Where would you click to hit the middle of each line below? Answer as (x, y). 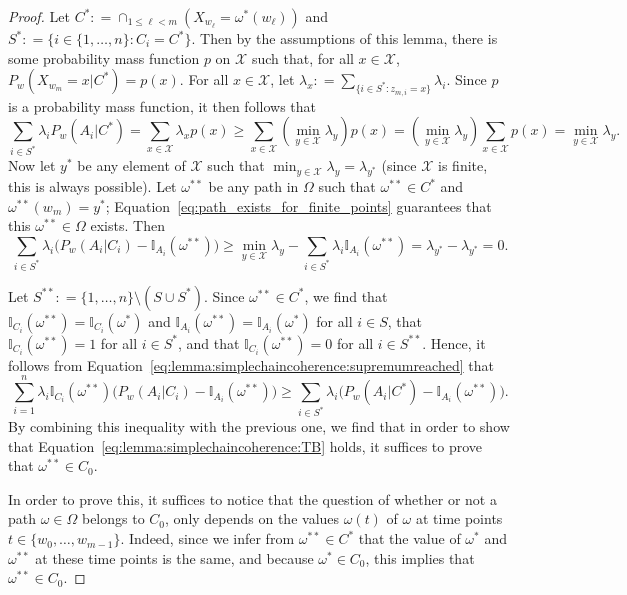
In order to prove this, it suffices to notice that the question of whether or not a (252, 498)
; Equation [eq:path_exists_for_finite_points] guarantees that (298, 205)
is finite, (463, 165)
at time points (459, 518)
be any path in (253, 186)
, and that (208, 342)
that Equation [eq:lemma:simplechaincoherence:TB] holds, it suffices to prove (245, 445)
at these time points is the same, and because (174, 557)
